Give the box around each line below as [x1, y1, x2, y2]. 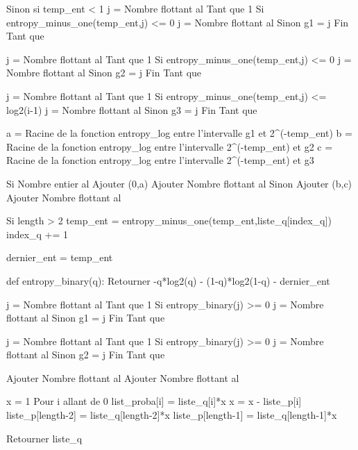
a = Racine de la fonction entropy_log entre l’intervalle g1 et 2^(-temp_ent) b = [6, 126, 352, 140]
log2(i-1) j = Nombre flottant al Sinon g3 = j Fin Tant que [6, 102, 257, 117]
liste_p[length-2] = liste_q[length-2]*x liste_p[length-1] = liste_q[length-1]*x [6, 408, 337, 422]
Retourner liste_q [6, 431, 83, 445]
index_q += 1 [6, 226, 69, 241]
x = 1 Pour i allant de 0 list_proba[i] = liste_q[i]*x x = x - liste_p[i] [6, 394, 302, 408]
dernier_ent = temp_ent [6, 250, 113, 265]
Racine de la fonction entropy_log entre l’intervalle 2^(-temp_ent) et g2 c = [6, 139, 333, 153]
